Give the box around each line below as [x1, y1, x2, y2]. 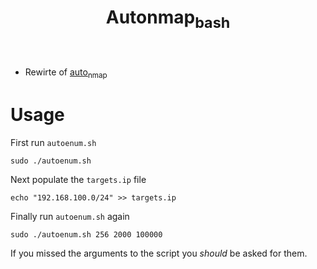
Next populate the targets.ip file [10, 173, 147, 185]
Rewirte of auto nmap [24, 66, 108, 80]
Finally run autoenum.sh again [10, 210, 130, 222]
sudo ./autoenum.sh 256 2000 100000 [10, 229, 163, 240]
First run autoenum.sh [10, 136, 97, 148]
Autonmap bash [105, 6, 231, 32]
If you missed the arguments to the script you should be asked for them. [10, 247, 308, 259]
